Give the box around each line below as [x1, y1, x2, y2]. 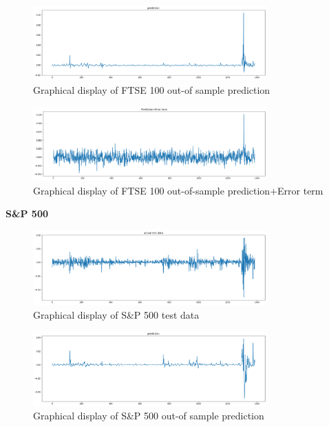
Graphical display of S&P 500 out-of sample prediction [33, 408, 264, 423]
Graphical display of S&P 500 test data [33, 307, 200, 321]
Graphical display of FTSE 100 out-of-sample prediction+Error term [33, 183, 323, 197]
